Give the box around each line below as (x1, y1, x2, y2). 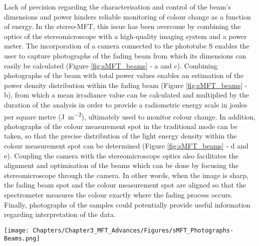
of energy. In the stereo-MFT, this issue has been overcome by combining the (4, 21, 241, 31)
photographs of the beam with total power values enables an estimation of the (4, 70, 244, 80)
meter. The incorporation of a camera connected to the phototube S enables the (4, 40, 249, 51)
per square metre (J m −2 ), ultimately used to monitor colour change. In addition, (4, 109, 255, 121)
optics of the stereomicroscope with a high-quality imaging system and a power (4, 30, 247, 41)
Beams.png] (4, 235, 40, 242)
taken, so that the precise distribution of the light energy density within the (4, 130, 237, 141)
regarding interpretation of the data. (4, 209, 116, 219)
